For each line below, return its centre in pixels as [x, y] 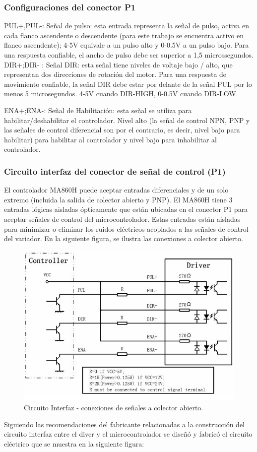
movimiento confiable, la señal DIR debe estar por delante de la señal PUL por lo [128, 84]
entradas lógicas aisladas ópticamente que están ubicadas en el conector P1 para [126, 209]
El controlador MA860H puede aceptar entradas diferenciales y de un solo [116, 190]
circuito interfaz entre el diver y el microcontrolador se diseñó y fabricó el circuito [128, 434]
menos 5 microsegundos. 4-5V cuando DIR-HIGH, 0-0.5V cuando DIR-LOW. [121, 94]
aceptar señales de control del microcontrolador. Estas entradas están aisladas [122, 219]
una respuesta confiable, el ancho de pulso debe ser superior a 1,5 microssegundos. [129, 55]
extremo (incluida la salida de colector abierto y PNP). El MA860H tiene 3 [118, 199]
